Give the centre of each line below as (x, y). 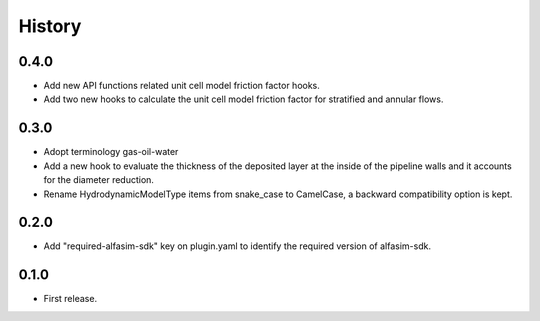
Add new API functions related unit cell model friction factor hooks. (181, 86)
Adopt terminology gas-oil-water (111, 152)
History (50, 26)
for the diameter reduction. (99, 180)
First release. (70, 299)
